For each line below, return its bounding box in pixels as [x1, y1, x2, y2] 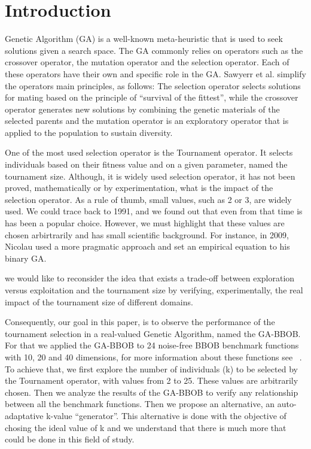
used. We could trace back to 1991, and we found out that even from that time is [5, 205, 303, 217]
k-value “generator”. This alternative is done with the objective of [46, 409, 286, 421]
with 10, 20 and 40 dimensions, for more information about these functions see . [5, 350, 302, 363]
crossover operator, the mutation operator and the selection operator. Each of [5, 56, 289, 68]
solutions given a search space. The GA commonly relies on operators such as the [5, 44, 303, 56]
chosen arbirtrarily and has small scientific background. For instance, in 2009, [5, 228, 289, 241]
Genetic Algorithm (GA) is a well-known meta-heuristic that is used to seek [5, 32, 283, 45]
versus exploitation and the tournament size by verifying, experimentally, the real [5, 284, 303, 296]
